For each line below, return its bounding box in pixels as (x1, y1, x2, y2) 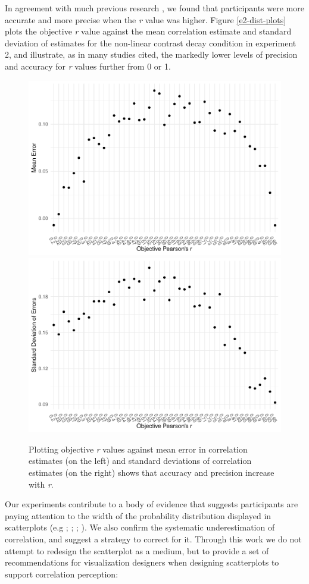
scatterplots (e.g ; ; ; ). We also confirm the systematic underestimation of (5, 521, 275, 533)
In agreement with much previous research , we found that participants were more (5, 2, 304, 14)
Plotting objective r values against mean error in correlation (29, 442, 248, 455)
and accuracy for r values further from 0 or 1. (5, 59, 171, 72)
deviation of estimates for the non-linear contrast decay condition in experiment (5, 36, 296, 49)
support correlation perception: (5, 567, 118, 580)
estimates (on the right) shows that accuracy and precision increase (29, 466, 274, 478)
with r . (29, 478, 54, 490)
